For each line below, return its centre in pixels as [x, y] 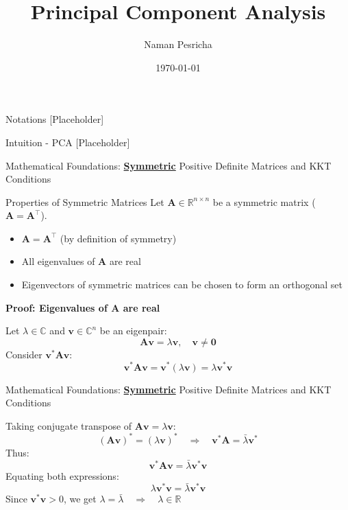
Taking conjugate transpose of [69, 425]
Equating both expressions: [62, 475]
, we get [80, 499]
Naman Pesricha [178, 44]
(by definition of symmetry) [118, 238]
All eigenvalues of [58, 261]
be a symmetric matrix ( [264, 201]
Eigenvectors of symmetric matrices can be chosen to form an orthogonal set [182, 285]
